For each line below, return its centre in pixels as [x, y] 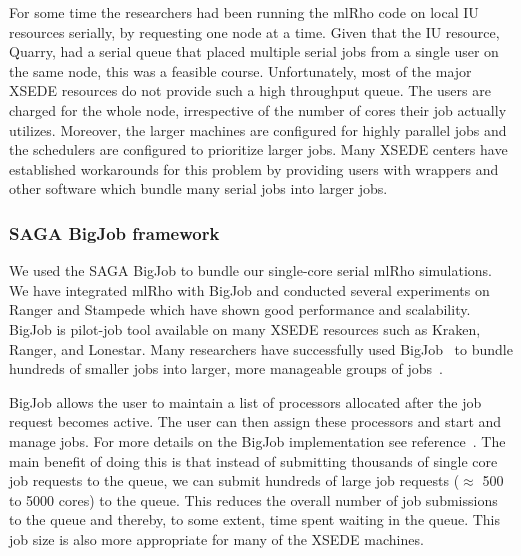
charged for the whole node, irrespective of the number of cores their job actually [258, 109]
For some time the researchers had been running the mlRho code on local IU [244, 12]
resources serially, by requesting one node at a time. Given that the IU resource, [254, 31]
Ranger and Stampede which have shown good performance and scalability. [240, 309]
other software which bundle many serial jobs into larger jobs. [198, 188]
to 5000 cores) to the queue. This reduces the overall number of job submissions [253, 499]
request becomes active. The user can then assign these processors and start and [255, 421]
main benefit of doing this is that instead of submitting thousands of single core [253, 460]
